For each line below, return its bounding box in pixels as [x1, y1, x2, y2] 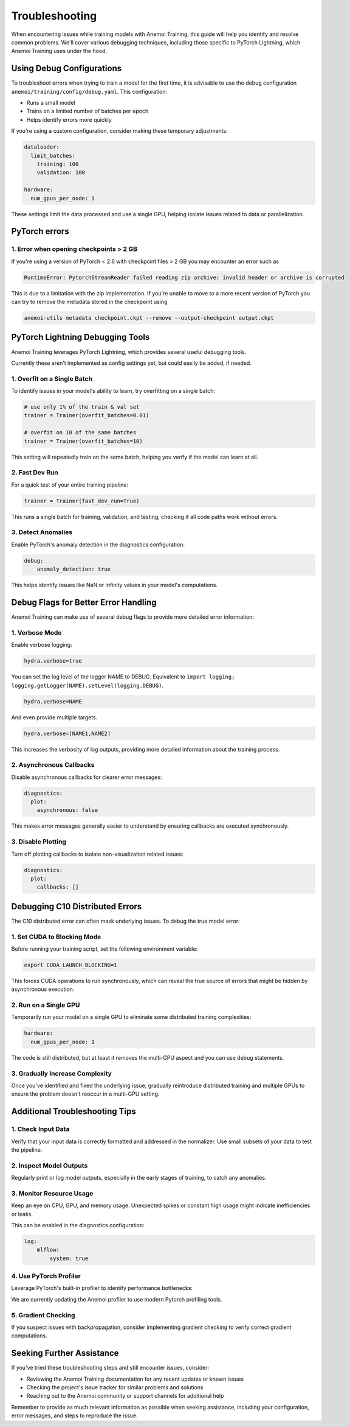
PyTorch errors [11, 226, 69, 237]
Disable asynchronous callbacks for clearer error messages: [11, 773, 162, 781]
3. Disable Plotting [11, 837, 67, 846]
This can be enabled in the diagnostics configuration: [11, 1221, 145, 1228]
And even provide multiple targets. [11, 713, 98, 721]
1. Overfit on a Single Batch [11, 375, 92, 383]
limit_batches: [30, 152, 76, 159]
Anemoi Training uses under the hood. [11, 48, 108, 55]
